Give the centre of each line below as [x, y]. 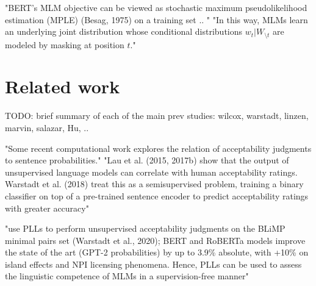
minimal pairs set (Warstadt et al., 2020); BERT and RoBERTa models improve [155, 240]
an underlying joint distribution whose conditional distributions [124, 31]
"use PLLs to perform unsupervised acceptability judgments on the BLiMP [145, 228]
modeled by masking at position [65, 44]
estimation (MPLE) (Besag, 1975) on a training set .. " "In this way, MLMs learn [156, 19]
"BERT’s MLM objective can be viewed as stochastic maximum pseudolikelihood [156, 7]
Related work [63, 86]
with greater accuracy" [47, 208]
